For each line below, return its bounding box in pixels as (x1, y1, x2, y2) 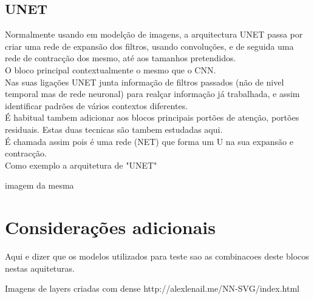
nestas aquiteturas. (5, 261, 75, 274)
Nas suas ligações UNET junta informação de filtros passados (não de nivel (5, 75, 284, 88)
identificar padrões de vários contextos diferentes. (5, 99, 188, 112)
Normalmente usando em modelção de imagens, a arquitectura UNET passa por (5, 28, 303, 41)
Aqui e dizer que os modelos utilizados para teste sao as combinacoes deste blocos (5, 250, 309, 263)
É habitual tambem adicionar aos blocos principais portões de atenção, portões (5, 111, 299, 124)
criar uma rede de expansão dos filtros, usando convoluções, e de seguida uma (5, 39, 294, 52)
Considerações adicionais (5, 215, 216, 240)
